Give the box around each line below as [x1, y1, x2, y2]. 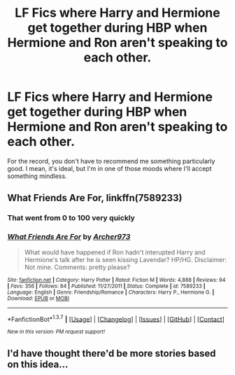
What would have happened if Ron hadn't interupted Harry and [24, 247, 206, 257]
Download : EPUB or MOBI [7, 294, 70, 302]
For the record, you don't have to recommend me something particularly [7, 156, 215, 165]
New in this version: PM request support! [7, 328, 106, 336]
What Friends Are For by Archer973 [7, 232, 131, 242]
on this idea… [7, 358, 69, 370]
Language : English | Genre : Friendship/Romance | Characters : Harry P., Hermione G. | [7, 289, 215, 296]
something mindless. [7, 172, 68, 180]
